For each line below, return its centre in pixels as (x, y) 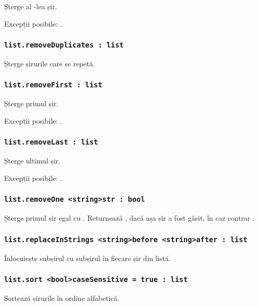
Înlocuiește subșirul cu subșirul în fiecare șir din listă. (87, 258)
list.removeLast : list (51, 142)
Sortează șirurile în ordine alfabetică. (62, 298)
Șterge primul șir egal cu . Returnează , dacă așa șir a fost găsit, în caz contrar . (130, 218)
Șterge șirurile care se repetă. (50, 63)
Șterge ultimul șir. (32, 161)
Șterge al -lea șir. (31, 6)
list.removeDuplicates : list (64, 45)
